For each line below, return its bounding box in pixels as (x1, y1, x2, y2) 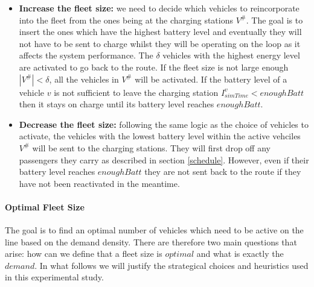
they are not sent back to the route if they (144, 165, 301, 178)
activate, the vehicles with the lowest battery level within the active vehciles (19, 130, 301, 142)
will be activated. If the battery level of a (135, 72, 287, 85)
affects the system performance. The (19, 49, 153, 61)
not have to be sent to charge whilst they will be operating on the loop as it (19, 37, 301, 49)
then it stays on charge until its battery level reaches (19, 98, 214, 110)
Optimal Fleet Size (5, 200, 85, 213)
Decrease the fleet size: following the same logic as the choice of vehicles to (19, 118, 309, 130)
